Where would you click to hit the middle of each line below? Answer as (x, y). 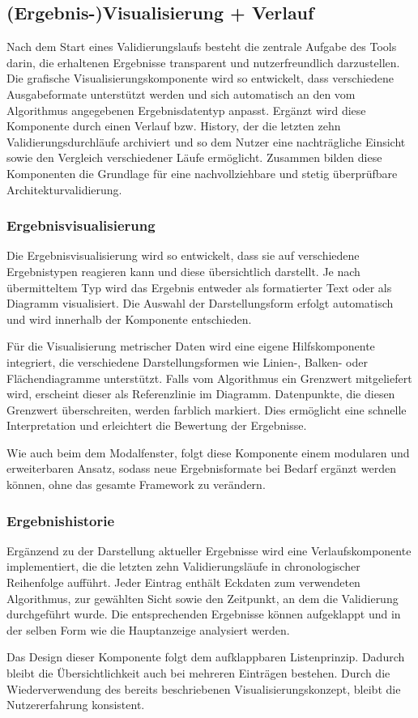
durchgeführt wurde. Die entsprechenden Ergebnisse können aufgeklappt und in (204, 614)
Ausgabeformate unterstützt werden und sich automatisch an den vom (181, 93)
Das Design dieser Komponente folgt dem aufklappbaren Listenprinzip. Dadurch (206, 657)
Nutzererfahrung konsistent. (76, 705)
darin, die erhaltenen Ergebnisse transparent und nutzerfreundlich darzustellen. (203, 62)
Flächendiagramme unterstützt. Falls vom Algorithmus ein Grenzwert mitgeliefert (209, 378)
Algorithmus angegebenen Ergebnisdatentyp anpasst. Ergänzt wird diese (186, 110)
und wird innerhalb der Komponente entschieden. (129, 319)
